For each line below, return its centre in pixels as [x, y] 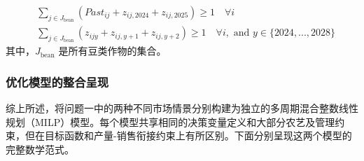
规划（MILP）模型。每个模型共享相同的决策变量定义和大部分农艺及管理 [170, 121]
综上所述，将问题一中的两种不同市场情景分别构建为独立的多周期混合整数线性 [182, 108]
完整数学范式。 [40, 149]
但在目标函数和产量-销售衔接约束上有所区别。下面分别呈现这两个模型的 [188, 135]
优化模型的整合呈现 [57, 82]
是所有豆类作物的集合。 [112, 51]
